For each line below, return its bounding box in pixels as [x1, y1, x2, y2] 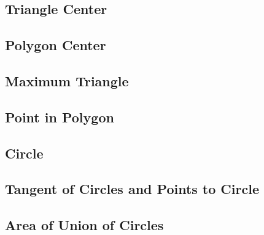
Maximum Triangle [5, 71, 129, 90]
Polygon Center [5, 35, 106, 54]
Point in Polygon [5, 107, 114, 126]
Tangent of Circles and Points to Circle [5, 179, 259, 198]
